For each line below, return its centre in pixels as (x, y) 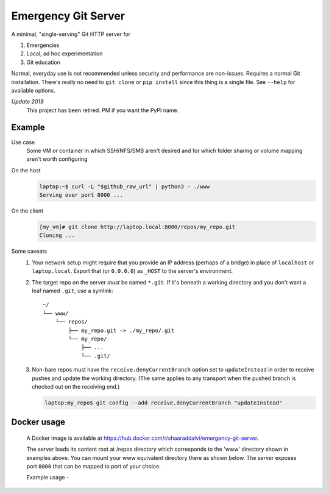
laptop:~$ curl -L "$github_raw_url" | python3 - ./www (125, 186)
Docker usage (38, 422)
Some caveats (29, 251)
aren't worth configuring (57, 159)
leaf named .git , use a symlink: (73, 291)
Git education (43, 62)
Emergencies (43, 45)
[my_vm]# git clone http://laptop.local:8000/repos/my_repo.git (137, 227)
